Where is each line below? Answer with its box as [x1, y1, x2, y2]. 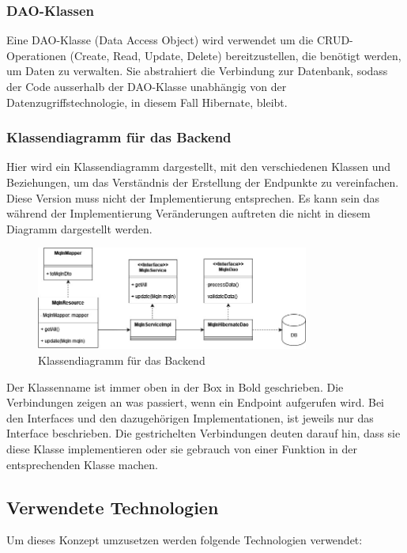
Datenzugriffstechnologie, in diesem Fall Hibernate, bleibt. [6, 93, 288, 110]
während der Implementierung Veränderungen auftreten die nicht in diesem [6, 205, 371, 222]
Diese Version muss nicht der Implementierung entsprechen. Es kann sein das [6, 189, 380, 206]
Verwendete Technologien [6, 494, 219, 519]
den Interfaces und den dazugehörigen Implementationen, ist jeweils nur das [6, 409, 374, 426]
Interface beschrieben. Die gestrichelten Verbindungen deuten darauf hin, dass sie [6, 425, 401, 441]
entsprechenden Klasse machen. [6, 456, 158, 472]
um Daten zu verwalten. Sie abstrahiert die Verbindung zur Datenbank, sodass [6, 62, 388, 79]
